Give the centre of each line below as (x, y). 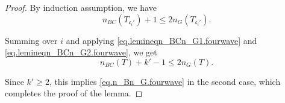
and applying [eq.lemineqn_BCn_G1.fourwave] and (161, 40)
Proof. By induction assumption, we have (81, 7)
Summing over (31, 40)
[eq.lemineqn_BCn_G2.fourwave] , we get (81, 52)
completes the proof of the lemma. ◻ (74, 93)
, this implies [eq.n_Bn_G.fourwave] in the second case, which (165, 81)
